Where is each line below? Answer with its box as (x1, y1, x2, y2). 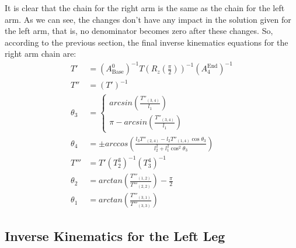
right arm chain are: (5, 47, 76, 60)
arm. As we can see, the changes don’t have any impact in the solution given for (5, 13, 291, 25)
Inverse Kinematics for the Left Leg (5, 226, 225, 244)
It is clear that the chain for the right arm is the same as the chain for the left (5, 2, 285, 13)
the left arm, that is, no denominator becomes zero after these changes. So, (5, 25, 273, 37)
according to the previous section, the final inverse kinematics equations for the (5, 36, 288, 48)
